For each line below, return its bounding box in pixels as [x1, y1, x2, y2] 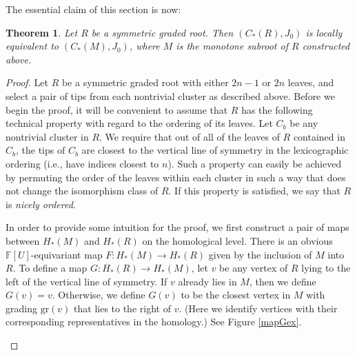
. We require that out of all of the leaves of [99, 129, 280, 143]
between [6, 233, 40, 247]
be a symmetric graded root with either [61, 75, 229, 90]
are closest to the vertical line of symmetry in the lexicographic [81, 143, 349, 157]
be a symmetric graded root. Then [91, 25, 234, 39]
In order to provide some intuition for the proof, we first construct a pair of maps [6, 220, 349, 234]
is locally [305, 25, 343, 39]
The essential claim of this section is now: [6, 2, 181, 16]
